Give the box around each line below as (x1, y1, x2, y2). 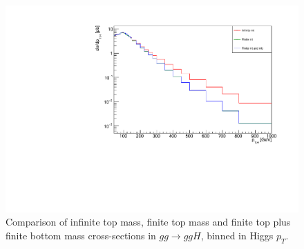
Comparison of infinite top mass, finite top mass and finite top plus (6, 215, 291, 229)
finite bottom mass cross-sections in (6, 228, 156, 242)
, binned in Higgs (200, 228, 274, 242)
